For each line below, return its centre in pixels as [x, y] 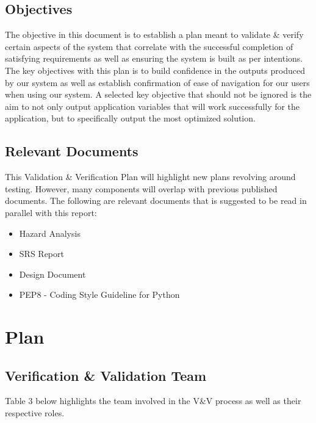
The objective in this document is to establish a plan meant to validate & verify [154, 34]
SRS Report [41, 254]
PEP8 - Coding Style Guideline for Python [99, 295]
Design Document [52, 274]
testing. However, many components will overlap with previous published [141, 188]
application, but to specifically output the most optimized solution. [130, 118]
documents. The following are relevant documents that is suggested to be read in [156, 201]
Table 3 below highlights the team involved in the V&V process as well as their [153, 401]
